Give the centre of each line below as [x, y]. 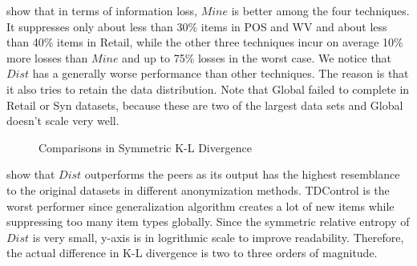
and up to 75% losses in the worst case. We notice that [257, 57]
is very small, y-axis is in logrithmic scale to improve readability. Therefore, [218, 237]
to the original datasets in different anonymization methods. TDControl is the [198, 189]
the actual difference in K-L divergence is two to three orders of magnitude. [192, 253]
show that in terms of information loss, [102, 10]
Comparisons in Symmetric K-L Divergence [145, 147]
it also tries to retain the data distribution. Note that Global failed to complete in [208, 89]
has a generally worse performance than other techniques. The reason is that [221, 73]
